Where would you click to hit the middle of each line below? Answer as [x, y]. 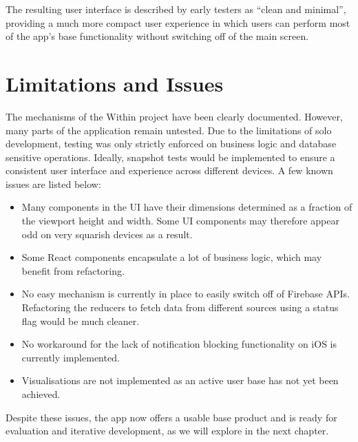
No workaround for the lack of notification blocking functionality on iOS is [179, 344]
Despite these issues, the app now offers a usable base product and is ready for [171, 417]
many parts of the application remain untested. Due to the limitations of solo [169, 130]
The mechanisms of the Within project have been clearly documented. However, [174, 116]
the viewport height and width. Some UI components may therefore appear [180, 221]
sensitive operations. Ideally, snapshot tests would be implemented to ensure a [170, 157]
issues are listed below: [53, 183]
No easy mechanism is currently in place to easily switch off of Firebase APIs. [186, 294]
